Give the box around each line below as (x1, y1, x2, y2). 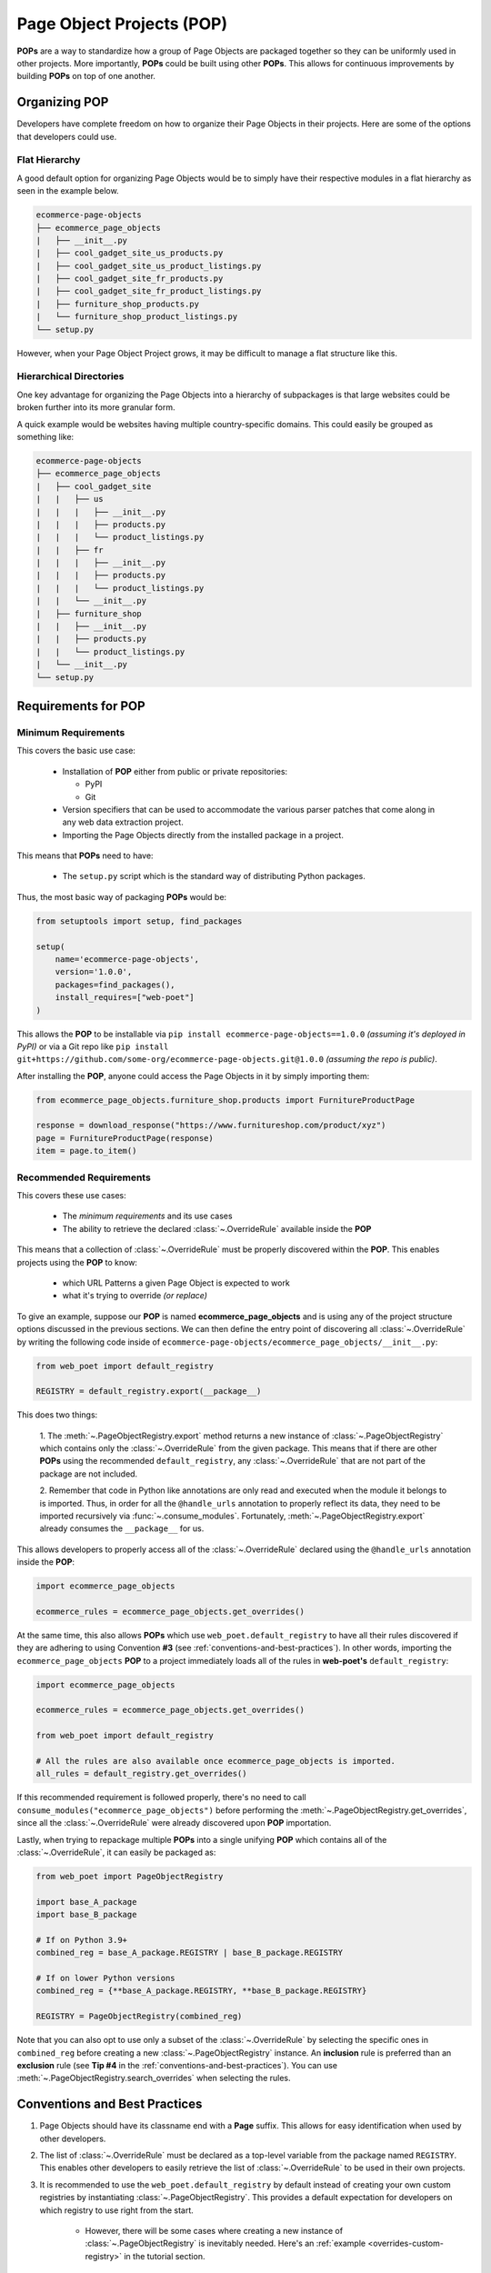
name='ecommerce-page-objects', (55, 955, 200, 964)
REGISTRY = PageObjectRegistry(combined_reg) (35, 2011, 243, 2022)
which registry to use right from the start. (39, 2205, 195, 2216)
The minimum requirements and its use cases (62, 1210, 233, 1222)
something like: (16, 431, 75, 442)
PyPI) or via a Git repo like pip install (16, 1041, 169, 1052)
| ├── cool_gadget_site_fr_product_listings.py (35, 286, 262, 296)
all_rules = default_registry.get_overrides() (35, 1768, 247, 1779)
